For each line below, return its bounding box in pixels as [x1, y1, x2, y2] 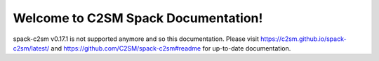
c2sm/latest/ [13, 44, 50, 52]
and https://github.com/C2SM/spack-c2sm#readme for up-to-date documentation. [51, 44, 291, 52]
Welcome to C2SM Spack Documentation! [13, 10, 263, 26]
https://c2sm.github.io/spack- [260, 35, 347, 43]
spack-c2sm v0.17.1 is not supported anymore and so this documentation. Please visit [13, 35, 259, 43]
